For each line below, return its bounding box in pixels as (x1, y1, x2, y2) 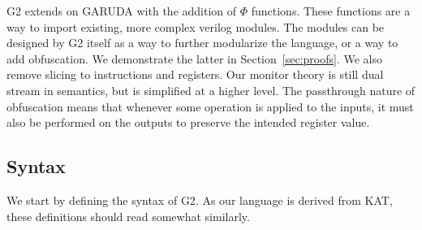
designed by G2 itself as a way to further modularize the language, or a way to (6, 34, 398, 51)
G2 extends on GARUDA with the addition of (6, 2, 237, 19)
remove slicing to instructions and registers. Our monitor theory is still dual (6, 66, 384, 83)
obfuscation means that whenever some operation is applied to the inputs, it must (6, 98, 414, 115)
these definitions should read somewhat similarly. (6, 207, 250, 224)
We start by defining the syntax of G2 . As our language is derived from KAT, (6, 191, 393, 208)
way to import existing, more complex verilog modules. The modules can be (6, 18, 385, 35)
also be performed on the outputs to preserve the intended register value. (6, 114, 370, 131)
